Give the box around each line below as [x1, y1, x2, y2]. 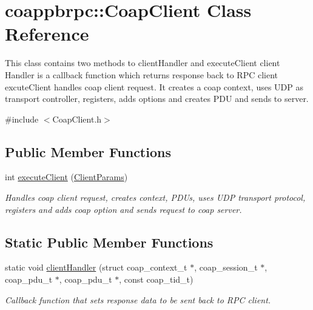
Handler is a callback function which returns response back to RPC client [5, 68, 278, 81]
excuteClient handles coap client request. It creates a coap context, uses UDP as [5, 80, 304, 93]
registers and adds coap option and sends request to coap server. [5, 203, 242, 215]
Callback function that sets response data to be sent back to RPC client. [5, 293, 271, 306]
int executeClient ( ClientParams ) [5, 170, 128, 183]
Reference [5, 21, 89, 46]
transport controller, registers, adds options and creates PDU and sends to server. [5, 92, 309, 105]
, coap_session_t [194, 261, 258, 274]
